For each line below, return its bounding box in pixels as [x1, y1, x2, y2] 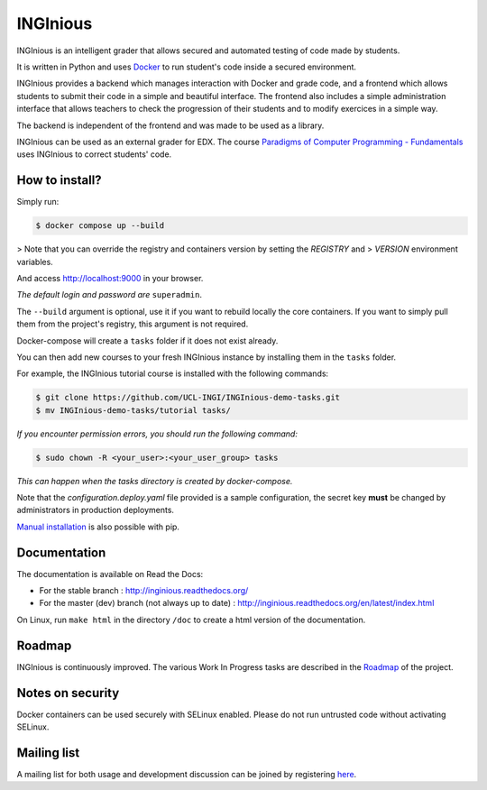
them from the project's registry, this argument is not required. [16, 318, 249, 329]
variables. [16, 256, 53, 267]
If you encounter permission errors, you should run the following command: [16, 428, 298, 439]
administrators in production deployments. [16, 505, 175, 516]
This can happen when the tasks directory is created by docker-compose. [16, 475, 293, 486]
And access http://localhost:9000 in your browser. [16, 272, 204, 283]
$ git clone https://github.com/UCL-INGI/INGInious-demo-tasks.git [35, 392, 341, 403]
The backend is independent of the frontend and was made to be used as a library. [16, 120, 325, 131]
